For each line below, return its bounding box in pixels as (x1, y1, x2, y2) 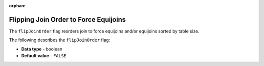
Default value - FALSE (21, 53, 66, 59)
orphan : (9, 3, 26, 8)
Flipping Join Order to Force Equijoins (9, 15, 126, 24)
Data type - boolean (21, 46, 63, 52)
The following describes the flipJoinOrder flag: (9, 37, 110, 43)
